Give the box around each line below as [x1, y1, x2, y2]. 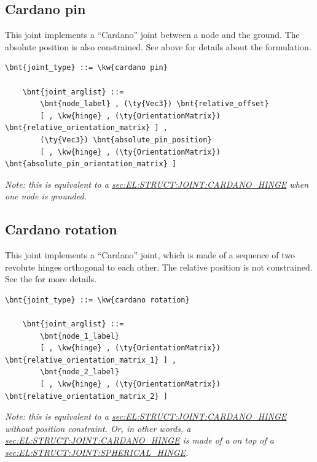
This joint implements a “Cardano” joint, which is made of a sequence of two [5, 248, 295, 261]
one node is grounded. [5, 190, 87, 202]
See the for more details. [5, 272, 97, 285]
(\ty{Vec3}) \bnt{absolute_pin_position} [40, 135, 212, 144]
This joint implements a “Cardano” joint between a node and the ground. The [5, 28, 300, 41]
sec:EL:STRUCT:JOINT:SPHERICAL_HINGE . [5, 446, 189, 459]
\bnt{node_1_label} [40, 331, 120, 341]
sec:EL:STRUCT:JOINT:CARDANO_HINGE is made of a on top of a [5, 434, 274, 447]
